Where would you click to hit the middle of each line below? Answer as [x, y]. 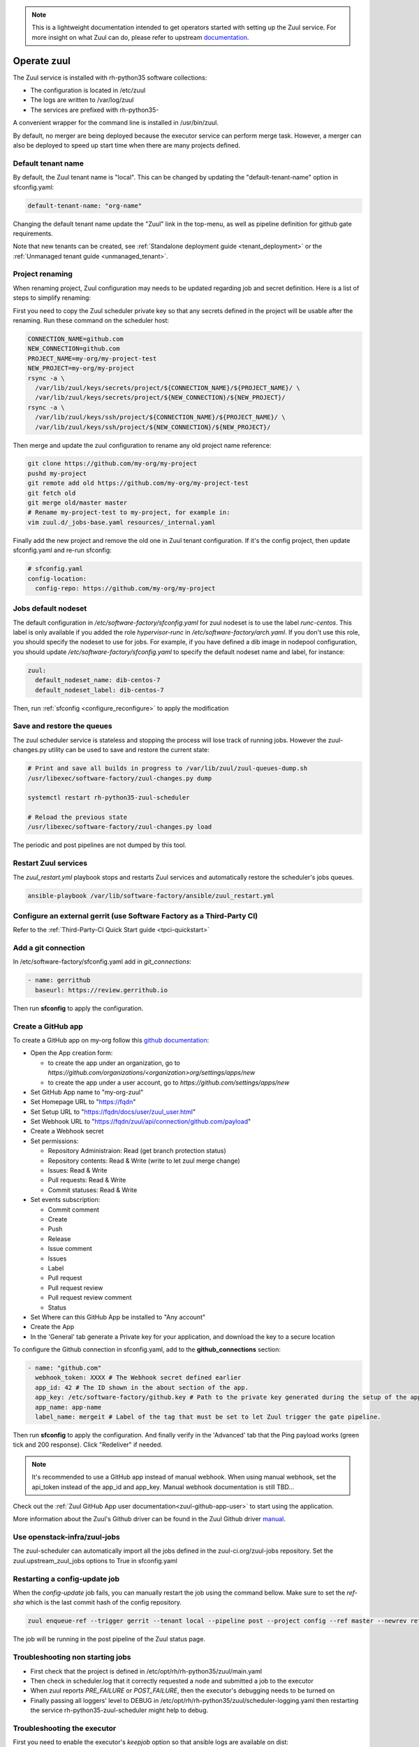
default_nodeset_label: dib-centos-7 [100, 690]
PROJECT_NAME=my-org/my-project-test [92, 358]
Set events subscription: [65, 1200]
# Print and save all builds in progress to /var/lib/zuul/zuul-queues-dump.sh [168, 768]
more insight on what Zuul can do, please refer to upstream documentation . [140, 37]
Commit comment [73, 1210]
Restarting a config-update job [66, 1579]
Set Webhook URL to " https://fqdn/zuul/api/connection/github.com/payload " [141, 1122]
